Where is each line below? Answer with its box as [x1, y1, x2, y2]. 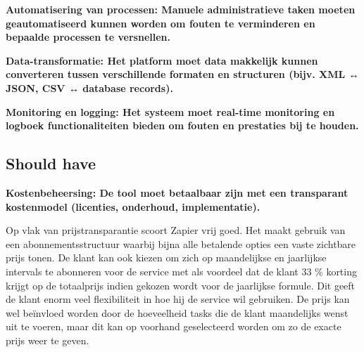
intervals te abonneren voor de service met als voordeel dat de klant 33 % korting [6, 263, 357, 278]
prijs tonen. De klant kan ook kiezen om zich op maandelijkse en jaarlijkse [6, 250, 327, 265]
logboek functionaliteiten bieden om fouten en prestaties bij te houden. [6, 118, 359, 133]
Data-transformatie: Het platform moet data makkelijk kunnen [6, 53, 318, 67]
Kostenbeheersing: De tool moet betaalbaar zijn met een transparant [6, 185, 349, 200]
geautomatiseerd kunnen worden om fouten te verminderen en [6, 15, 315, 30]
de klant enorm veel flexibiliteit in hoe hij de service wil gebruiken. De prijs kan [6, 292, 350, 306]
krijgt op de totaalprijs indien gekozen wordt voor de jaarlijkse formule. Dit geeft [6, 278, 356, 292]
